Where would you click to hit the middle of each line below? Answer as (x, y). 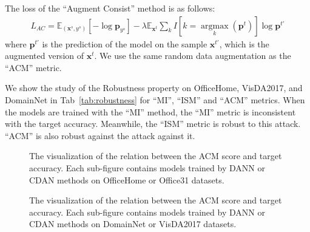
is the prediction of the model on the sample (125, 43)
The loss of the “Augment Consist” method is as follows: (110, 8)
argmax (215, 26)
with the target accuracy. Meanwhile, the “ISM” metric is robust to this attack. (153, 124)
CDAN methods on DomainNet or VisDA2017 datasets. (133, 224)
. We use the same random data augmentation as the (193, 56)
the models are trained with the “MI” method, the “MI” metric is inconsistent (150, 111)
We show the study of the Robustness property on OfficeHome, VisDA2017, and (154, 88)
